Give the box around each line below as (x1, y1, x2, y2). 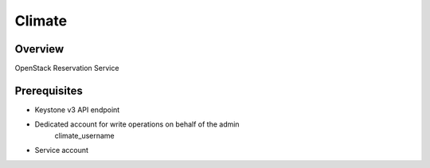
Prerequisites (14, 84, 83, 97)
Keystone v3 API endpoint (34, 104, 120, 115)
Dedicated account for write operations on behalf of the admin (34, 119, 240, 129)
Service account (34, 146, 89, 155)
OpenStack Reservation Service (14, 64, 119, 73)
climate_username (54, 131, 115, 140)
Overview (14, 42, 64, 56)
